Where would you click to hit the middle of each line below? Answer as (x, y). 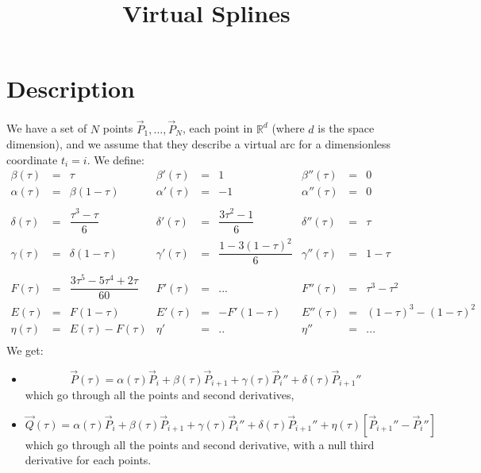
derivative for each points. (88, 460)
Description (71, 88)
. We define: (115, 159)
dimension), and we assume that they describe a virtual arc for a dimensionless (199, 144)
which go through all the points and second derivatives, (160, 395)
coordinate (32, 159)
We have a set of (47, 128)
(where (288, 128)
